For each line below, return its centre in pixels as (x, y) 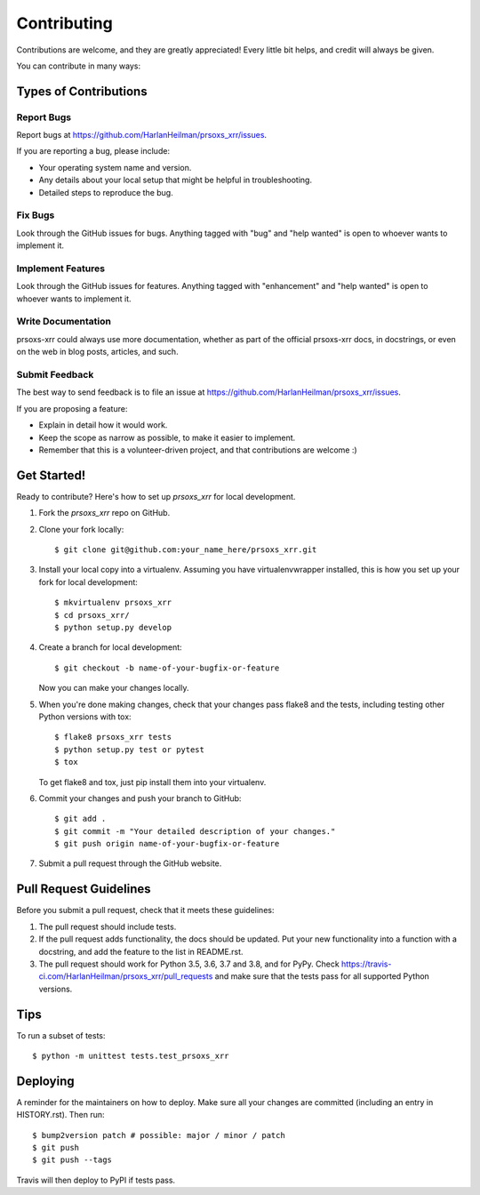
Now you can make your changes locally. (114, 688)
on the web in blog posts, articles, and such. (97, 352)
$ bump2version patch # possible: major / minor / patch (159, 1135)
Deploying (45, 1081)
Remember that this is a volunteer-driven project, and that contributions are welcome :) (198, 450)
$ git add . (80, 819)
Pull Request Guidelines (84, 889)
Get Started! (51, 475)
